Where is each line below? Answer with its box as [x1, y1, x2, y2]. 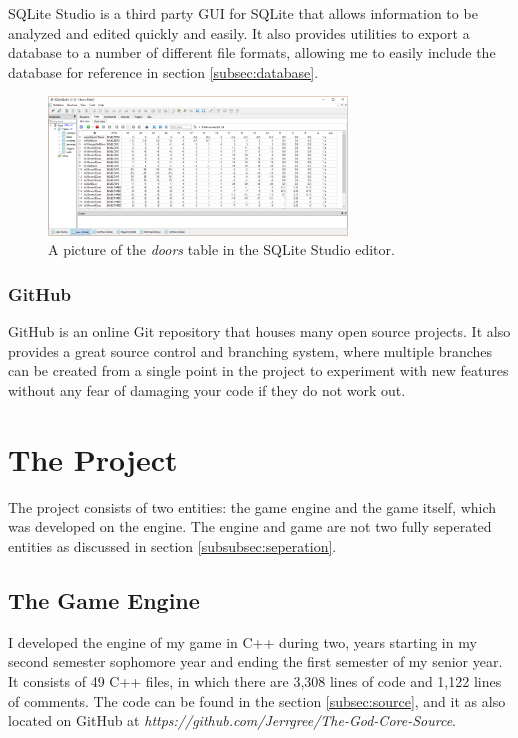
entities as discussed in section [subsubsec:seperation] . [8, 535, 337, 556]
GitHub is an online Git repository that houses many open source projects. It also [8, 321, 511, 342]
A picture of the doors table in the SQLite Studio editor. [48, 239, 395, 260]
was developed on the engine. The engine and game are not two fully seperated [8, 516, 492, 537]
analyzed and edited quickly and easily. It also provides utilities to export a [8, 22, 470, 43]
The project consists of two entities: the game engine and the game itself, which [8, 496, 497, 517]
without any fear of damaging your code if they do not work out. [8, 380, 406, 401]
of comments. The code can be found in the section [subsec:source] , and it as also [8, 690, 506, 711]
